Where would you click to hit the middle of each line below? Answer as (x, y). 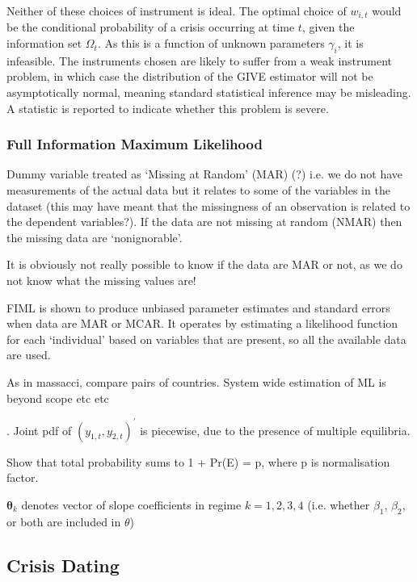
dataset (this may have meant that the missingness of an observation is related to (208, 205)
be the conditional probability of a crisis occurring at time (151, 27)
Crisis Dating (63, 565)
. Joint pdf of (39, 430)
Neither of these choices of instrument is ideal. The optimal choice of (177, 10)
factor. (23, 477)
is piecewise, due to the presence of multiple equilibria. (275, 430)
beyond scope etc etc (58, 398)
